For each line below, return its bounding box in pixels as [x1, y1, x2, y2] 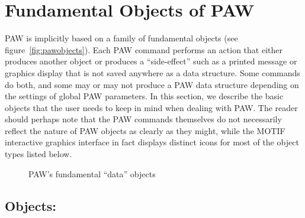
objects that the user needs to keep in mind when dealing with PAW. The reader [5, 101, 298, 113]
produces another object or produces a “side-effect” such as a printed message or [5, 55, 297, 67]
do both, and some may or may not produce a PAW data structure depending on [5, 78, 299, 90]
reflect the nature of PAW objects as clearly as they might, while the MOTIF [5, 124, 285, 136]
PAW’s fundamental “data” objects [28, 167, 156, 180]
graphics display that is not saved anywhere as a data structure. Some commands [5, 66, 300, 79]
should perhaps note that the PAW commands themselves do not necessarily [5, 113, 282, 125]
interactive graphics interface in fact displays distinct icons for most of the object [5, 136, 299, 148]
